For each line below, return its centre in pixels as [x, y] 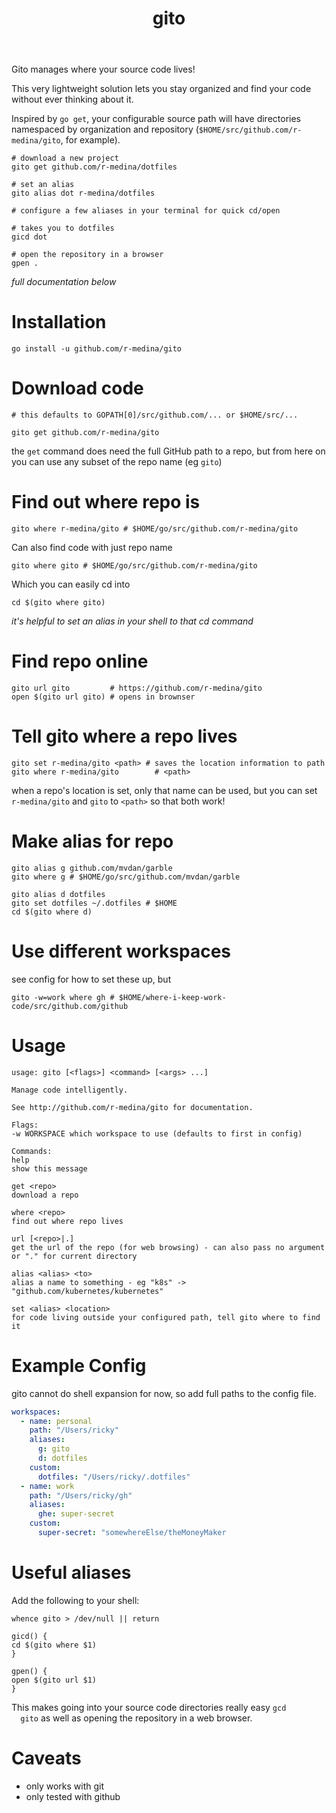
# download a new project [65, 158]
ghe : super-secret [76, 1514]
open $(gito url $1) [54, 1680]
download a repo [45, 1195]
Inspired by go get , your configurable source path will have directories [156, 119]
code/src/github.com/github [70, 1006]
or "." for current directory [74, 1256]
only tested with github [73, 1796]
